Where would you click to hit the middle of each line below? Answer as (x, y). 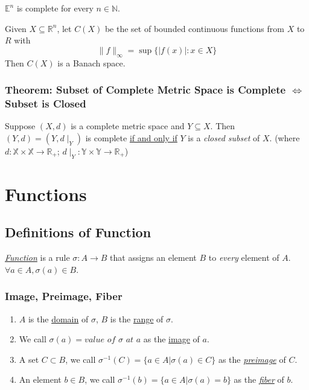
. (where (285, 137)
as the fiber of (259, 379)
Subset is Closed (46, 104)
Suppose (20, 126)
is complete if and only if (131, 137)
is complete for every (55, 8)
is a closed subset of (224, 137)
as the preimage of (252, 359)
